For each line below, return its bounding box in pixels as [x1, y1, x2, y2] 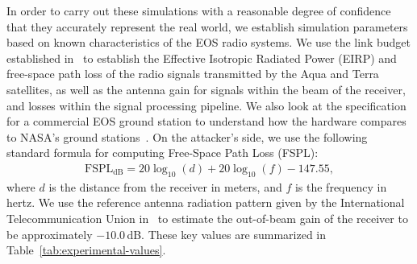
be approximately [6, 225, 93, 242]
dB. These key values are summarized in [127, 225, 327, 242]
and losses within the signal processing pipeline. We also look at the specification [6, 97, 407, 113]
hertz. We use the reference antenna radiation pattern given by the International [6, 194, 405, 211]
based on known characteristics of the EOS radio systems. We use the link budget [6, 34, 411, 51]
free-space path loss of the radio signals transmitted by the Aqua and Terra [6, 65, 379, 82]
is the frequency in [294, 178, 387, 195]
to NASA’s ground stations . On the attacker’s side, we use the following [6, 128, 368, 145]
